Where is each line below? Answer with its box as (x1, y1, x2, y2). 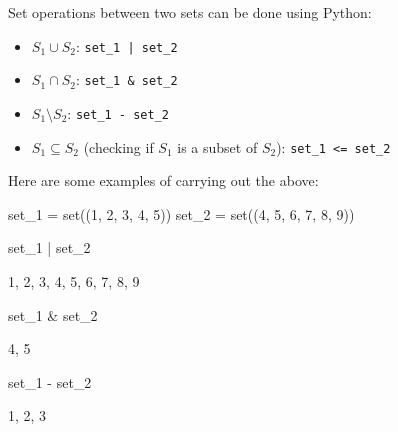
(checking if (83, 136, 154, 157)
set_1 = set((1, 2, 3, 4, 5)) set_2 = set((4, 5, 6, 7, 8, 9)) (8, 203, 355, 224)
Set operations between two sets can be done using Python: (8, 2, 372, 22)
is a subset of (177, 136, 258, 157)
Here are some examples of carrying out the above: (8, 170, 319, 191)
